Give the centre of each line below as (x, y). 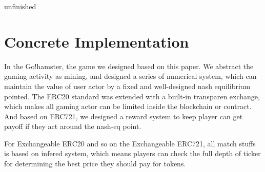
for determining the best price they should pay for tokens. (95, 164)
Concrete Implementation (97, 41)
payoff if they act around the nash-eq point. (73, 126)
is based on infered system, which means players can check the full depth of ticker (132, 153)
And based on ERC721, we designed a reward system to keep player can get (124, 116)
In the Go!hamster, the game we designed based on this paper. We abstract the (129, 66)
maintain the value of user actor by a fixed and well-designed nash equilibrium (127, 86)
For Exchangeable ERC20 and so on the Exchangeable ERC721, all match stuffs (130, 143)
